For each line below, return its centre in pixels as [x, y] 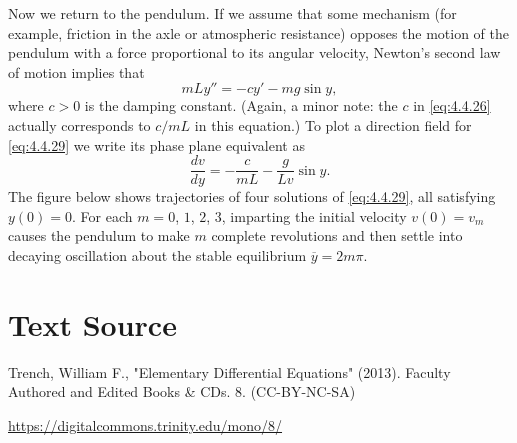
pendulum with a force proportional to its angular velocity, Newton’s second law [254, 52]
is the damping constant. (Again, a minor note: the [241, 105]
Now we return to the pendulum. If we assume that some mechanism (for [232, 13]
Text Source [92, 323]
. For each [102, 215]
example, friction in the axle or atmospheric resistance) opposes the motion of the [259, 32]
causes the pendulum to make [99, 235]
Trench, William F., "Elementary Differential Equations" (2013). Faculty [229, 371]
